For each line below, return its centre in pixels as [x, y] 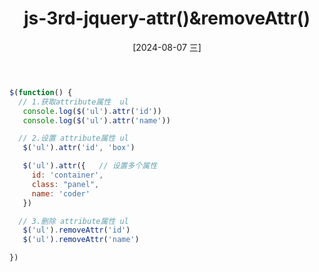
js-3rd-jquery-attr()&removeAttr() [167, 18]
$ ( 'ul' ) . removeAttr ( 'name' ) [81, 240]
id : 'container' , [67, 175]
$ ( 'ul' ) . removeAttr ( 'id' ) [76, 230]
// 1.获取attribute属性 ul [73, 102]
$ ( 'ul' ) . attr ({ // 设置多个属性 [90, 166]
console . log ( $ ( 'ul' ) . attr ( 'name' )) [96, 120]
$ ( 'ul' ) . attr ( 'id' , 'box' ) [79, 148]
